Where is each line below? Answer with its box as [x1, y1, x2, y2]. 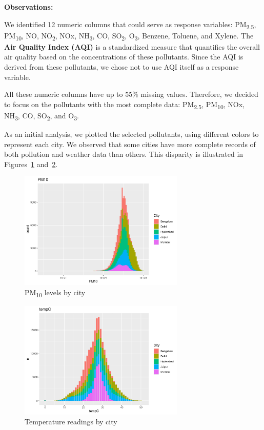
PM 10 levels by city [25, 286, 86, 299]
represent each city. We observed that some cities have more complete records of [4, 138, 256, 149]
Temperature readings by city [25, 416, 117, 427]
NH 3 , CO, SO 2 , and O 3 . [4, 110, 79, 122]
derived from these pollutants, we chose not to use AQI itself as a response [4, 62, 239, 72]
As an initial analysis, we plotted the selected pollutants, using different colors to [4, 129, 259, 139]
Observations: [4, 2, 53, 12]
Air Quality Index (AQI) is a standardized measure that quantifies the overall [4, 41, 260, 52]
